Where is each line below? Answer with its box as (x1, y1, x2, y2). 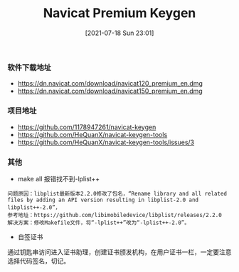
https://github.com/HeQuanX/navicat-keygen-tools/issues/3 (17, 138, 195, 146)
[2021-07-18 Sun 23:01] (85, 29, 154, 37)
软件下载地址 (7, 62, 52, 72)
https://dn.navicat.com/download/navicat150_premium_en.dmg (17, 87, 203, 96)
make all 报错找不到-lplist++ (17, 174, 100, 183)
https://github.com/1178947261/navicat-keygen (17, 123, 156, 131)
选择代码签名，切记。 (7, 256, 70, 265)
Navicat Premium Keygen (43, 5, 196, 21)
